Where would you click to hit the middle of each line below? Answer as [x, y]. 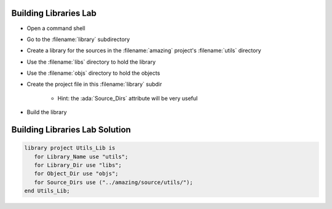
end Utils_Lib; [47, 191]
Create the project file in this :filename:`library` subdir [94, 84]
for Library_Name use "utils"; [81, 157]
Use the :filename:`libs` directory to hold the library [91, 62]
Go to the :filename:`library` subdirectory [78, 39]
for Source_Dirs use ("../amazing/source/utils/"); [113, 182]
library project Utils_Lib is [70, 148]
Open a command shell [56, 28]
